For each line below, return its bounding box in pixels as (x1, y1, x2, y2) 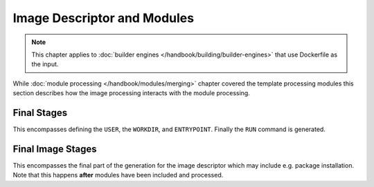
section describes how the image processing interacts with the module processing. (12, 89, 251, 97)
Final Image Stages (12, 143, 97, 155)
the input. (31, 60, 59, 68)
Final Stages (12, 107, 68, 119)
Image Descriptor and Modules (12, 10, 194, 26)
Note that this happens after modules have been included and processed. (12, 171, 224, 179)
